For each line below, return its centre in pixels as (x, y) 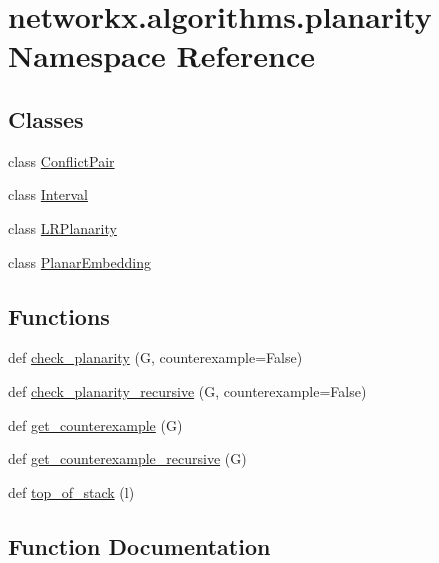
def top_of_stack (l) (71, 491)
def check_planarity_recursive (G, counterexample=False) (187, 390)
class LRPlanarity (62, 227)
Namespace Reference (161, 55)
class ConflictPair (61, 160)
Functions (59, 315)
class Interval (48, 194)
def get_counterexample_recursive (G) (127, 458)
